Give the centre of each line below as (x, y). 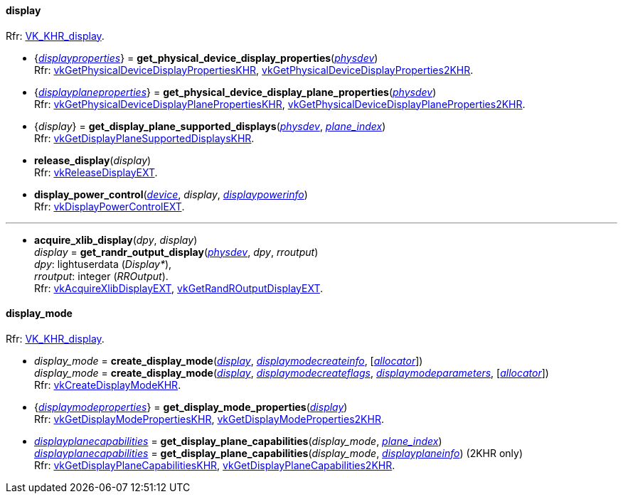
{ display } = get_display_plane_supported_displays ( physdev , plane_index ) (210, 126)
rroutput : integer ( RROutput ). (101, 276)
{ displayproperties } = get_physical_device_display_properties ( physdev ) (206, 58)
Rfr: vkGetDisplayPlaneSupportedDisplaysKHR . (144, 138)
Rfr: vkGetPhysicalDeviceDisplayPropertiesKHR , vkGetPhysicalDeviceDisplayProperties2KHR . (254, 70)
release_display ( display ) (93, 160)
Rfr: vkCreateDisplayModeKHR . (108, 385)
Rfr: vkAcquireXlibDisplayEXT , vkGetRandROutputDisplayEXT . (179, 288)
